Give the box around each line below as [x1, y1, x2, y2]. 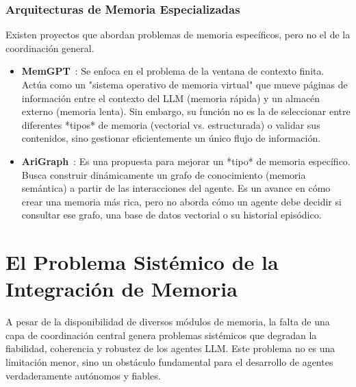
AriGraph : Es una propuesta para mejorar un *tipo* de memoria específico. [21, 153, 351, 168]
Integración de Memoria [5, 275, 238, 303]
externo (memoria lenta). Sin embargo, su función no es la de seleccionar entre [21, 104, 351, 118]
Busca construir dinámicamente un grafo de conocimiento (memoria [21, 167, 306, 182]
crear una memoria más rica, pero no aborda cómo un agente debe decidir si [21, 194, 342, 208]
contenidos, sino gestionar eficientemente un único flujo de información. [21, 131, 321, 145]
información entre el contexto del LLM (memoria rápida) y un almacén [21, 90, 320, 105]
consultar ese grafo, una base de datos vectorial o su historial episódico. [21, 208, 322, 222]
